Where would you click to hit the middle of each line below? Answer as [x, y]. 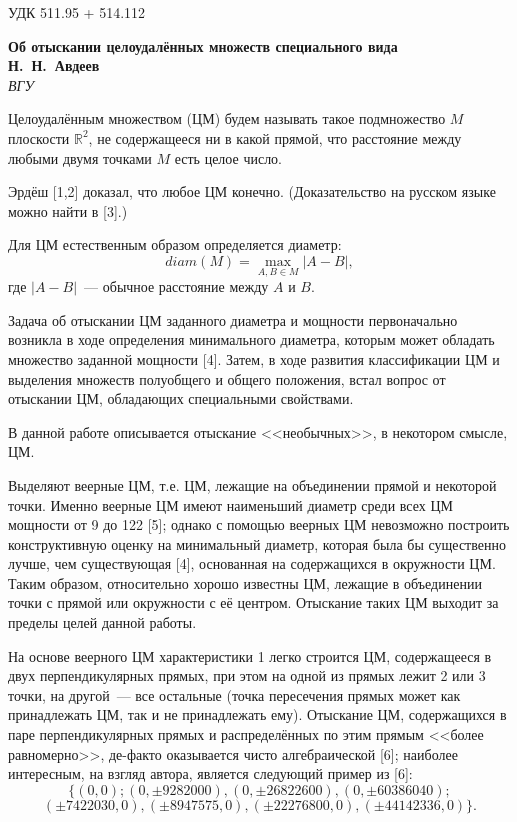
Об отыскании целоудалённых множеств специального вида [203, 45]
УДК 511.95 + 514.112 [77, 12]
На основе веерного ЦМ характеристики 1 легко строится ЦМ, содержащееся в [250, 655]
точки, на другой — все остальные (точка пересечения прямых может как [234, 694]
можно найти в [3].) [68, 210]
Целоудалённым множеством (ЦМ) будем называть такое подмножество [227, 118]
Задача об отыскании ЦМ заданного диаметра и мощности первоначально [233, 319]
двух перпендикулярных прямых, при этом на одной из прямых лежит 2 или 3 [247, 675]
